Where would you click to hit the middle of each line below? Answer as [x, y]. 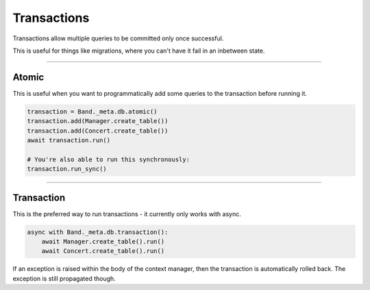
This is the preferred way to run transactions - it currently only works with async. [127, 214]
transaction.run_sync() [67, 169]
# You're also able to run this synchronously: [108, 159]
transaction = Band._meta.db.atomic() [92, 111]
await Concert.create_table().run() [103, 251]
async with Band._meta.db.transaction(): [98, 232]
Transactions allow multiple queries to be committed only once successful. [118, 38]
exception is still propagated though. [64, 278]
